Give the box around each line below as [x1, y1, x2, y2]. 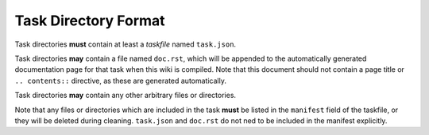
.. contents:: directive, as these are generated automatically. [14, 76, 226, 85]
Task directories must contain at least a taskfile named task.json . [14, 39, 237, 49]
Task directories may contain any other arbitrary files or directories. [14, 91, 237, 100]
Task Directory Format [14, 12, 166, 29]
